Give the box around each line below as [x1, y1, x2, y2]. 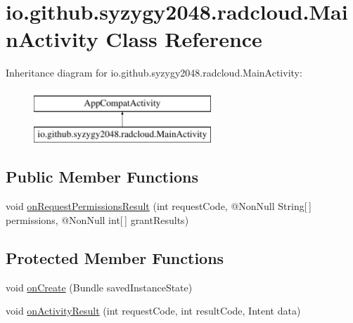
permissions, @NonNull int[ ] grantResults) [6, 212, 189, 227]
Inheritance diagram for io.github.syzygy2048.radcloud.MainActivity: [6, 65, 302, 80]
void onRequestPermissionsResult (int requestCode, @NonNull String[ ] [6, 199, 312, 213]
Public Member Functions [6, 166, 198, 187]
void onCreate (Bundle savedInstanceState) [6, 279, 193, 294]
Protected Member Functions [6, 246, 224, 268]
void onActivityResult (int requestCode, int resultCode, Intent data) [6, 303, 301, 318]
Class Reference [105, 25, 262, 53]
